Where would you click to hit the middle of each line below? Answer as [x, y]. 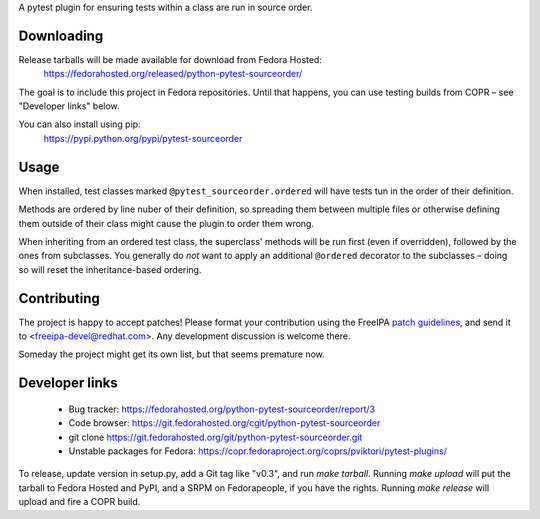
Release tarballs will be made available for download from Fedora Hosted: [170, 59]
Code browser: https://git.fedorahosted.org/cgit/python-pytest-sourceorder [224, 423]
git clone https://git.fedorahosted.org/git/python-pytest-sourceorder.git [215, 437]
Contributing [59, 298]
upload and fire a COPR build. [79, 502]
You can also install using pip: [79, 124]
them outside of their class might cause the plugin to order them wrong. [166, 223]
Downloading [61, 35]
